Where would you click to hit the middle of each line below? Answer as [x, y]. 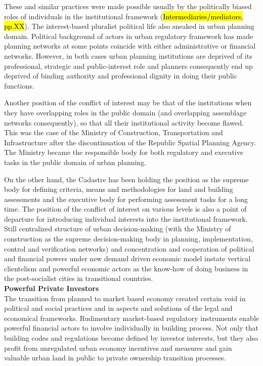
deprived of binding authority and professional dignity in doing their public [121, 76]
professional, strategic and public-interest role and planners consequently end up [128, 66]
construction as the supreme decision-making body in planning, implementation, [128, 239]
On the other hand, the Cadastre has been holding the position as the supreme [126, 179]
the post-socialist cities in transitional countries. [79, 278]
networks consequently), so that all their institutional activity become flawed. [124, 122]
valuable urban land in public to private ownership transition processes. [115, 358]
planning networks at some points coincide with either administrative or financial [130, 46]
